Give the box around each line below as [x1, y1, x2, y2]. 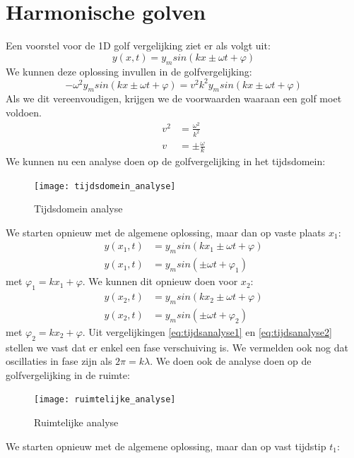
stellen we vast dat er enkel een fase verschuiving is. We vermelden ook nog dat [6, 339, 348, 354]
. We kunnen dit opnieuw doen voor [82, 274, 238, 289]
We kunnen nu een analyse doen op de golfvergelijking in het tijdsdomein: [6, 153, 326, 168]
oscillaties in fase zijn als [6, 354, 112, 368]
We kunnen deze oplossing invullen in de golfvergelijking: [6, 64, 252, 78]
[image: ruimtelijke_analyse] [34, 394, 176, 405]
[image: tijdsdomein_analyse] [34, 181, 176, 191]
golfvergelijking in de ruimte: [6, 367, 130, 382]
